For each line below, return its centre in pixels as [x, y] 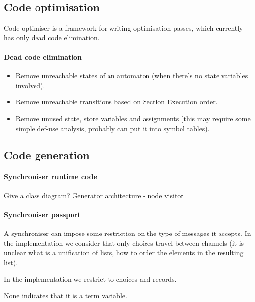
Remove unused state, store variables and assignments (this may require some [133, 118]
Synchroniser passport [42, 214]
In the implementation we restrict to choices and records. [90, 279]
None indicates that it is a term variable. [66, 295]
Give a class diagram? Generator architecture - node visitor [94, 195]
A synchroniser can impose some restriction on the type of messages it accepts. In [127, 233]
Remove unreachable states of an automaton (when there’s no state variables [132, 76]
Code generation [47, 154]
